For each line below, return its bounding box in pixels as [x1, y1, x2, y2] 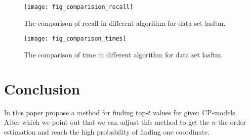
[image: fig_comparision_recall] [24, 3, 133, 10]
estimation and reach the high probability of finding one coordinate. [4, 126, 209, 137]
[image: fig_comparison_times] [24, 35, 126, 43]
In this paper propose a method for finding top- [4, 107, 148, 117]
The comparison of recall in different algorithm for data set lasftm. [24, 17, 226, 28]
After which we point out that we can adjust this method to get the [4, 117, 209, 127]
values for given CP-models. [153, 107, 237, 117]
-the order [215, 117, 246, 127]
